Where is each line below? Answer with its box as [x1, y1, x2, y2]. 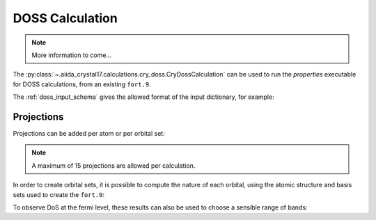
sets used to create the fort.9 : [13, 190, 104, 198]
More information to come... [31, 51, 111, 59]
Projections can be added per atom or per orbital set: [13, 129, 165, 138]
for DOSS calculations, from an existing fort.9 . [13, 80, 151, 88]
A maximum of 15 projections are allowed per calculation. [31, 161, 196, 170]
